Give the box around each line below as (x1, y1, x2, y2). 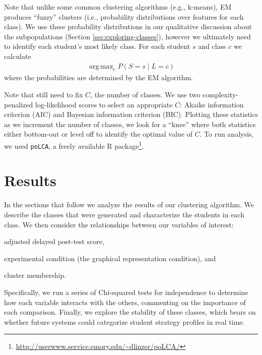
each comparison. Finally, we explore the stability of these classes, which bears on (4, 307, 256, 317)
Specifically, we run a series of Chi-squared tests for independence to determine (4, 286, 248, 297)
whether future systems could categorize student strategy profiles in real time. (4, 316, 245, 327)
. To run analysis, (200, 129, 254, 139)
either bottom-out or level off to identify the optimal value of (4, 129, 192, 139)
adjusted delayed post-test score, (4, 236, 105, 247)
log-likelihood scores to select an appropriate (35, 99, 173, 109)
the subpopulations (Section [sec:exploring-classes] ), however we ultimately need (4, 31, 251, 41)
